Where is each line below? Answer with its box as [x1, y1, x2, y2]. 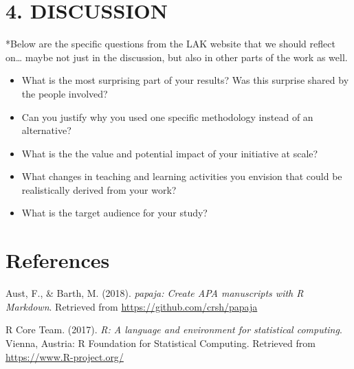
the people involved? [21, 86, 108, 100]
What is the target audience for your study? [21, 205, 208, 220]
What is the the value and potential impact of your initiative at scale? [21, 146, 318, 160]
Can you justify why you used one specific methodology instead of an [21, 109, 313, 124]
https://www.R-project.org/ [5, 349, 124, 364]
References [5, 246, 110, 274]
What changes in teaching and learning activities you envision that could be [21, 169, 342, 183]
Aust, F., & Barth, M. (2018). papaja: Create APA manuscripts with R [5, 286, 304, 300]
